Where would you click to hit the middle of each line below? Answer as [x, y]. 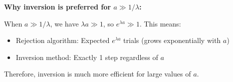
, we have [64, 23]
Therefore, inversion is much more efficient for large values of [97, 74]
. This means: [160, 23]
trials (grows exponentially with [172, 40]
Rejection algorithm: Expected [63, 40]
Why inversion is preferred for [58, 6]
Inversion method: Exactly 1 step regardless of [87, 57]
